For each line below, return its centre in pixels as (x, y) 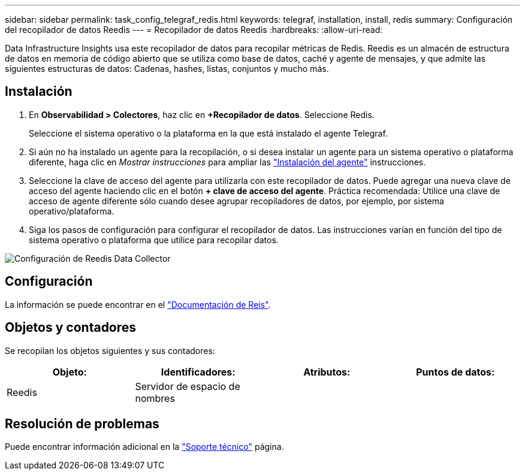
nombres (155, 398)
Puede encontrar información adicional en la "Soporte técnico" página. (144, 447)
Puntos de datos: (455, 372)
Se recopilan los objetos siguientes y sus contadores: (110, 350)
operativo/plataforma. (72, 211)
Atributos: (327, 372)
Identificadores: (198, 372)
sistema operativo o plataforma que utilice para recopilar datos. (154, 240)
